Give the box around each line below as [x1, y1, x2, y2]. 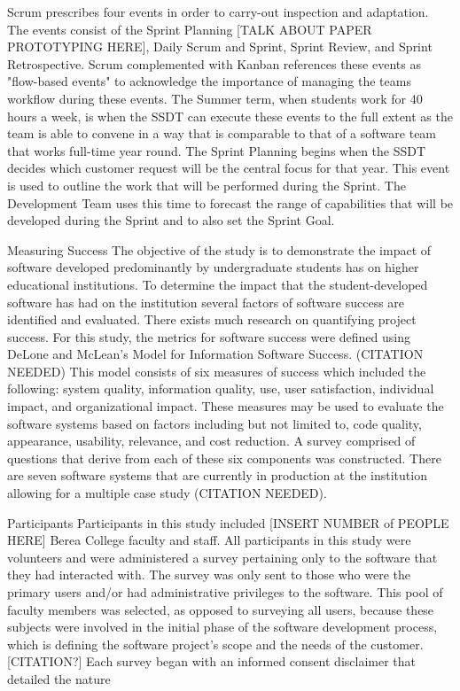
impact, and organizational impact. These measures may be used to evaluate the [7, 397, 444, 415]
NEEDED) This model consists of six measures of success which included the [7, 361, 426, 380]
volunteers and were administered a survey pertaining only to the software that [7, 547, 438, 566]
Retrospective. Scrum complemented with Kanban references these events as [7, 54, 421, 73]
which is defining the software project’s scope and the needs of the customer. [7, 634, 424, 653]
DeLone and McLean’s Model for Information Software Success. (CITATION [7, 345, 424, 363]
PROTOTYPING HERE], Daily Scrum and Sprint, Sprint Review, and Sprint [7, 37, 433, 56]
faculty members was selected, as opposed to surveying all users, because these [7, 600, 434, 618]
